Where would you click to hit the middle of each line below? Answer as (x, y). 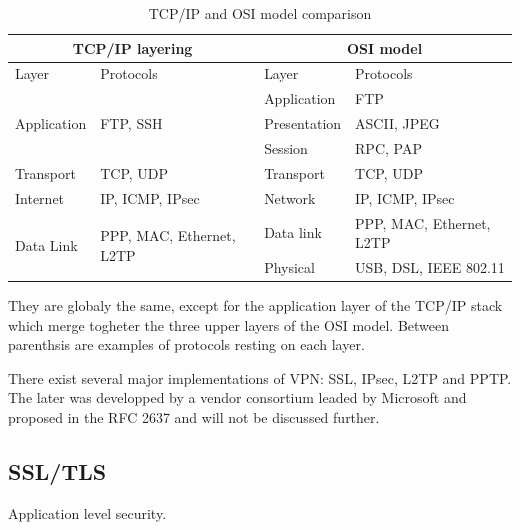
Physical (289, 266)
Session (286, 147)
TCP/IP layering (132, 47)
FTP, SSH (131, 123)
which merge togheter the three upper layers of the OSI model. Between (229, 324)
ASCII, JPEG (397, 123)
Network (290, 197)
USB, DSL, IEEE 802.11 (430, 266)
